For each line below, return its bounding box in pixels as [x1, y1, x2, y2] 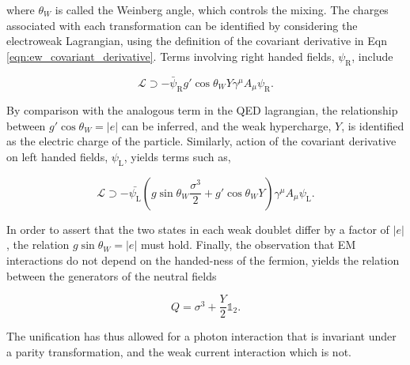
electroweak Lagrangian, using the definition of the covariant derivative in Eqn [6, 32, 387, 49]
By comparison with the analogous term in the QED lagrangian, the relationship [6, 102, 398, 119]
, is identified [341, 117, 404, 134]
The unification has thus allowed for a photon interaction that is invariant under [6, 328, 397, 344]
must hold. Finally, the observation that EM [140, 236, 356, 253]
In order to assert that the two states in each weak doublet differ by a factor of [6, 220, 389, 237]
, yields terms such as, [123, 149, 231, 165]
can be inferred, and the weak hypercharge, [121, 117, 332, 134]
